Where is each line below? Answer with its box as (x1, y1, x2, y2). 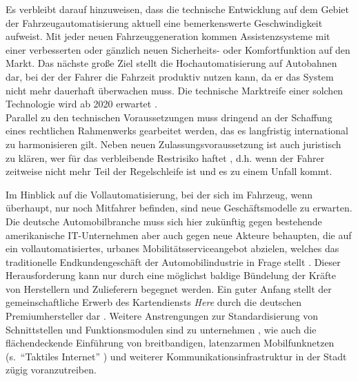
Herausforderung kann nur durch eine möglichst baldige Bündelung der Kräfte (6, 268, 337, 282)
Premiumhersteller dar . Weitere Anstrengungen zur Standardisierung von (6, 309, 319, 323)
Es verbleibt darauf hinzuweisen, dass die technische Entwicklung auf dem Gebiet (6, 2, 349, 16)
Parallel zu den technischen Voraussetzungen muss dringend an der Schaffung (6, 110, 332, 124)
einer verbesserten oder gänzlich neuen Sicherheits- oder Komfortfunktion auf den (6, 42, 350, 56)
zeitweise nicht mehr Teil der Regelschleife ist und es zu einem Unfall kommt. (6, 164, 332, 178)
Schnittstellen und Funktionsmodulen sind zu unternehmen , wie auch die (6, 322, 317, 336)
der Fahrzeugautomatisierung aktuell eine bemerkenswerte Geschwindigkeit (6, 15, 323, 30)
